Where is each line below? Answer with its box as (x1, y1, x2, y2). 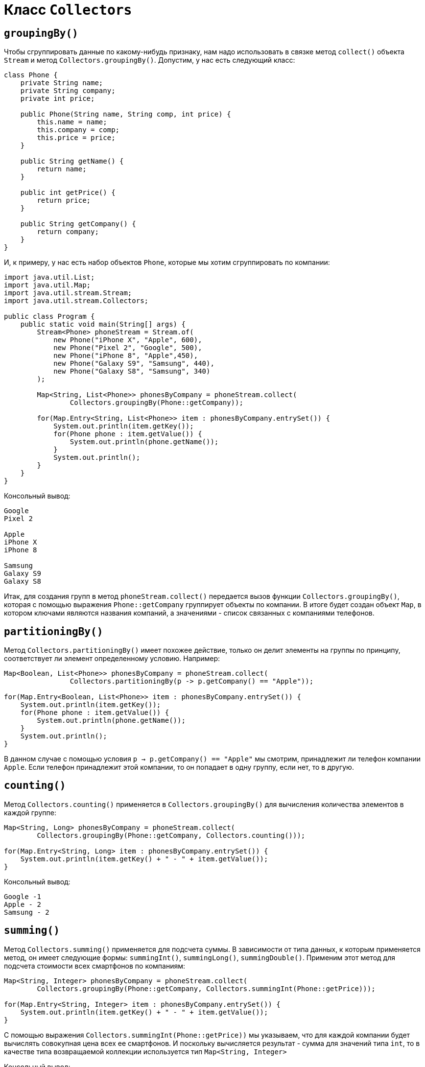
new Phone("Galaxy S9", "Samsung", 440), (53, 359, 214, 368)
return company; (37, 228, 99, 236)
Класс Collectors (4, 1, 132, 18)
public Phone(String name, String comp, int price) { (20, 110, 231, 119)
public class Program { (4, 312, 95, 321)
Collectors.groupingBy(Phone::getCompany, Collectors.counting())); (37, 831, 306, 839)
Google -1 (4, 892, 41, 901)
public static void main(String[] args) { (20, 320, 186, 329)
